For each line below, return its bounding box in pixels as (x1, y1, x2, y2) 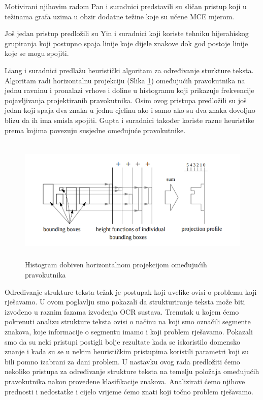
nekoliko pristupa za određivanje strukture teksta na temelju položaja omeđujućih (5, 366, 259, 377)
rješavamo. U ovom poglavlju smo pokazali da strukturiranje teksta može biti (5, 296, 245, 307)
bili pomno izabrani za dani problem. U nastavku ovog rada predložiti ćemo (5, 356, 240, 366)
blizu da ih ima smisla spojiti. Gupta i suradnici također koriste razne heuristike (5, 114, 254, 125)
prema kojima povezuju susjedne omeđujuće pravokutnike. (5, 125, 186, 135)
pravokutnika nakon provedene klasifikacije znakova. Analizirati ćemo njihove (5, 376, 245, 387)
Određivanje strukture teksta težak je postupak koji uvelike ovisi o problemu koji (5, 286, 257, 297)
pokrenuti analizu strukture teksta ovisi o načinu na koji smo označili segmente (5, 316, 251, 327)
